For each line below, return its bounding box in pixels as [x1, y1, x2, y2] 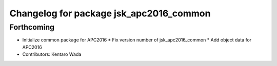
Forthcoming [9, 23, 55, 32]
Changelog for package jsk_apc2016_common [9, 8, 211, 19]
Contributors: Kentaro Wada [22, 51, 82, 57]
